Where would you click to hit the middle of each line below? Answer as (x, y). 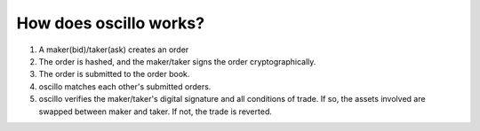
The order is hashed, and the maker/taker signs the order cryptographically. (177, 61)
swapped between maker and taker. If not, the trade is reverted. (156, 112)
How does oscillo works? (110, 23)
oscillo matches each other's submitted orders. (125, 86)
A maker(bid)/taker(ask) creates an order (114, 50)
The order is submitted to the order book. (114, 74)
